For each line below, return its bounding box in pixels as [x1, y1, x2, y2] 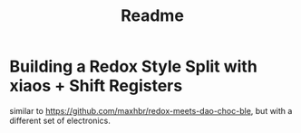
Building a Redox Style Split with [9, 56, 258, 77]
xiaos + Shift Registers [9, 76, 183, 96]
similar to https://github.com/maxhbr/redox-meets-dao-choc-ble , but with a [9, 105, 293, 116]
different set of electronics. [9, 115, 111, 126]
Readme [121, 5, 184, 26]
